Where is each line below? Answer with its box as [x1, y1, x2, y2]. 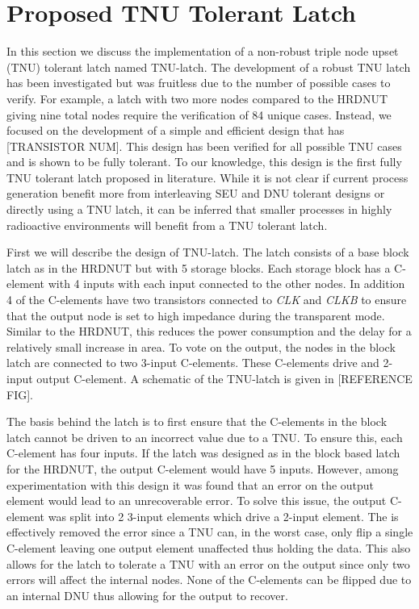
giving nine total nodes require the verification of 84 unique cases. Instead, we [6, 106, 392, 123]
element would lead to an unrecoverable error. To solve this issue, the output [6, 492, 387, 509]
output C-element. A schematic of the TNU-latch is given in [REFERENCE [36, 370, 413, 386]
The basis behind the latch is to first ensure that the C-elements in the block [6, 413, 388, 430]
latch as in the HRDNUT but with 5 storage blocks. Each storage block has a [6, 259, 391, 276]
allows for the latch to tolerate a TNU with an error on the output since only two [6, 555, 410, 572]
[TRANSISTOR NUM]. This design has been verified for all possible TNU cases [6, 137, 402, 154]
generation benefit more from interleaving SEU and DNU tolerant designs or [6, 185, 385, 202]
